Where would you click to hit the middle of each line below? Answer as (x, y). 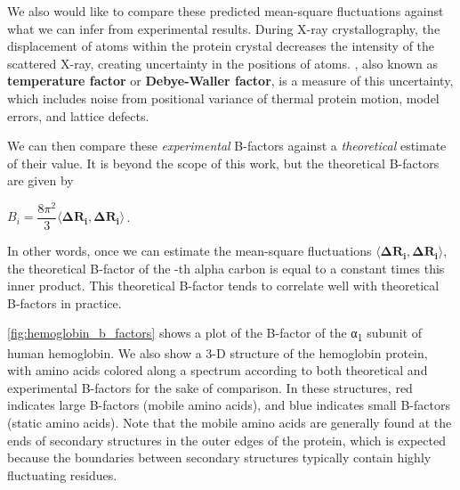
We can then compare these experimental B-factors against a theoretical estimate (227, 146)
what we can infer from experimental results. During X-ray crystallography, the (224, 28)
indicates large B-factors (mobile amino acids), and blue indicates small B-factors (229, 405)
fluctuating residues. (62, 474)
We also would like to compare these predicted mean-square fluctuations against (226, 11)
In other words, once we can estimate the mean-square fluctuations (190, 251)
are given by (40, 180)
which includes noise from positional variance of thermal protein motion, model (223, 98)
